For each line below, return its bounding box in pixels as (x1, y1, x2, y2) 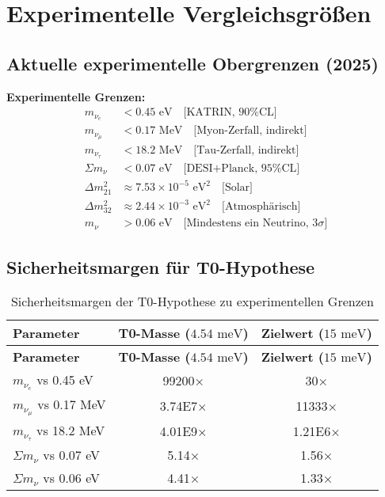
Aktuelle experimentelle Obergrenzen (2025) (6, 51, 379, 75)
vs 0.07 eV (43, 445, 100, 464)
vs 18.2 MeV (36, 420, 105, 439)
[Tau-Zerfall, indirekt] (193, 144, 299, 156)
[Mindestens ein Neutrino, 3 (183, 218, 318, 230)
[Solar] (222, 182, 253, 194)
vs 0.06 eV (43, 468, 100, 487)
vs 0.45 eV (36, 370, 93, 389)
